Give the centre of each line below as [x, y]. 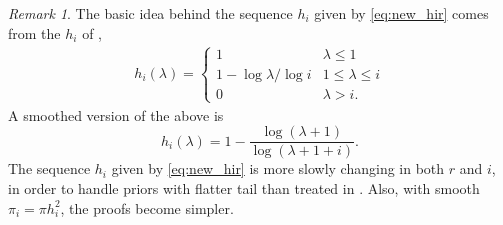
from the [34, 32]
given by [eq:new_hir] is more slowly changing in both [278, 168]
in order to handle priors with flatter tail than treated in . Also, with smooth [244, 188]
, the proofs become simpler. [147, 207]
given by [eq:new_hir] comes [401, 13]
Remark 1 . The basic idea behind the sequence [150, 13]
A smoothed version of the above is [116, 114]
